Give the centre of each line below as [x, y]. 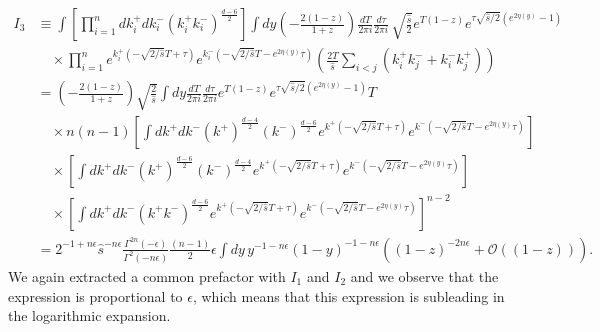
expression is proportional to [95, 295]
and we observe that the [424, 275]
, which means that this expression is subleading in [348, 295]
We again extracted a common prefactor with [147, 275]
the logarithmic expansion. [89, 315]
